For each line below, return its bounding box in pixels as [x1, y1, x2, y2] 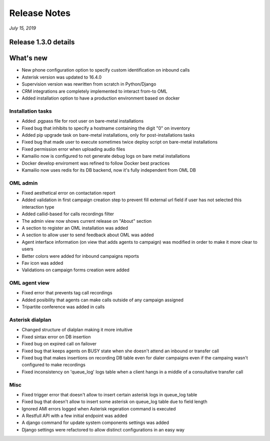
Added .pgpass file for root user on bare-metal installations [21, 118, 144, 124]
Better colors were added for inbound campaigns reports [21, 253, 139, 259]
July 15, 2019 [9, 25, 36, 31]
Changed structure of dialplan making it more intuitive [21, 327, 132, 333]
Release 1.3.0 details [9, 38, 75, 47]
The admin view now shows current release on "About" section [21, 218, 152, 224]
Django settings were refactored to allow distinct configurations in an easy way [21, 426, 185, 432]
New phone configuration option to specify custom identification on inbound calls [21, 67, 190, 73]
